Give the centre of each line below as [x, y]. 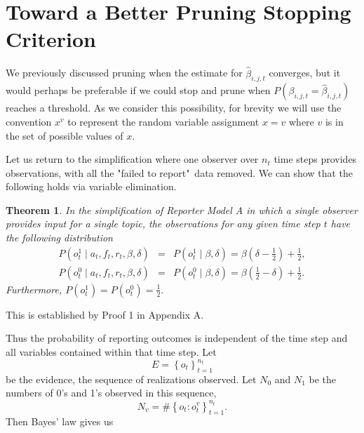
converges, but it [305, 73]
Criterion [51, 39]
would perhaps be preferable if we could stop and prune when [138, 90]
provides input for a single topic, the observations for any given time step [163, 224]
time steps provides [315, 159]
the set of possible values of [65, 135]
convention [29, 121]
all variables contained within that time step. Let [111, 351]
